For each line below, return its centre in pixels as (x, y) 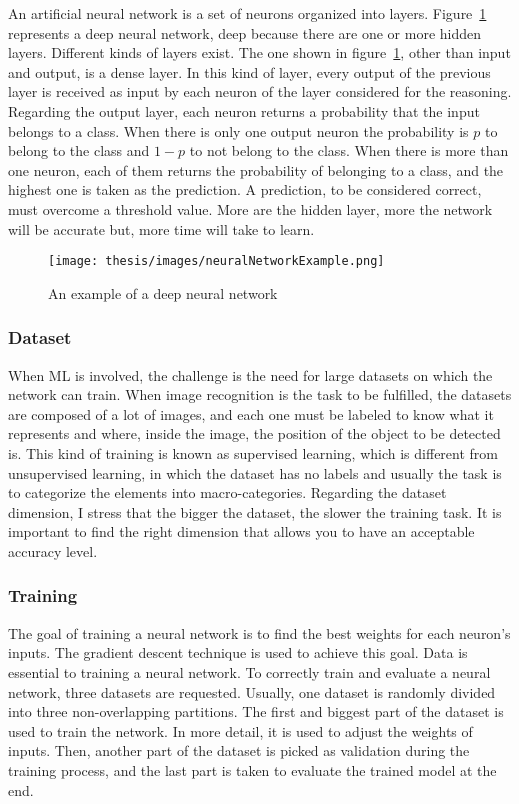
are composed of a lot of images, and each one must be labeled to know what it (251, 413)
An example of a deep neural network (163, 292)
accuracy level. (53, 550)
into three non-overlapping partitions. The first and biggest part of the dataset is (256, 711)
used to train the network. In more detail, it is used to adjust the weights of (240, 730)
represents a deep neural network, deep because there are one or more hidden (245, 32)
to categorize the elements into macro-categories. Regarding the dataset (227, 492)
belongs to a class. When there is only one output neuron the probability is (238, 130)
